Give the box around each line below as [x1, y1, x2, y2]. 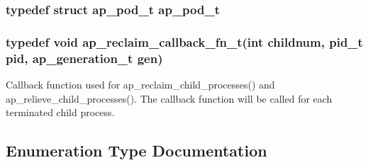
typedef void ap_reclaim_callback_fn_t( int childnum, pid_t [6, 33, 363, 50]
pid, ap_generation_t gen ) [6, 49, 163, 67]
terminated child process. [6, 105, 115, 120]
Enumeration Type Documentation [6, 140, 267, 161]
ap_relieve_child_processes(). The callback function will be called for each [6, 91, 333, 106]
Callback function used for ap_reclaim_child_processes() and [6, 76, 275, 91]
